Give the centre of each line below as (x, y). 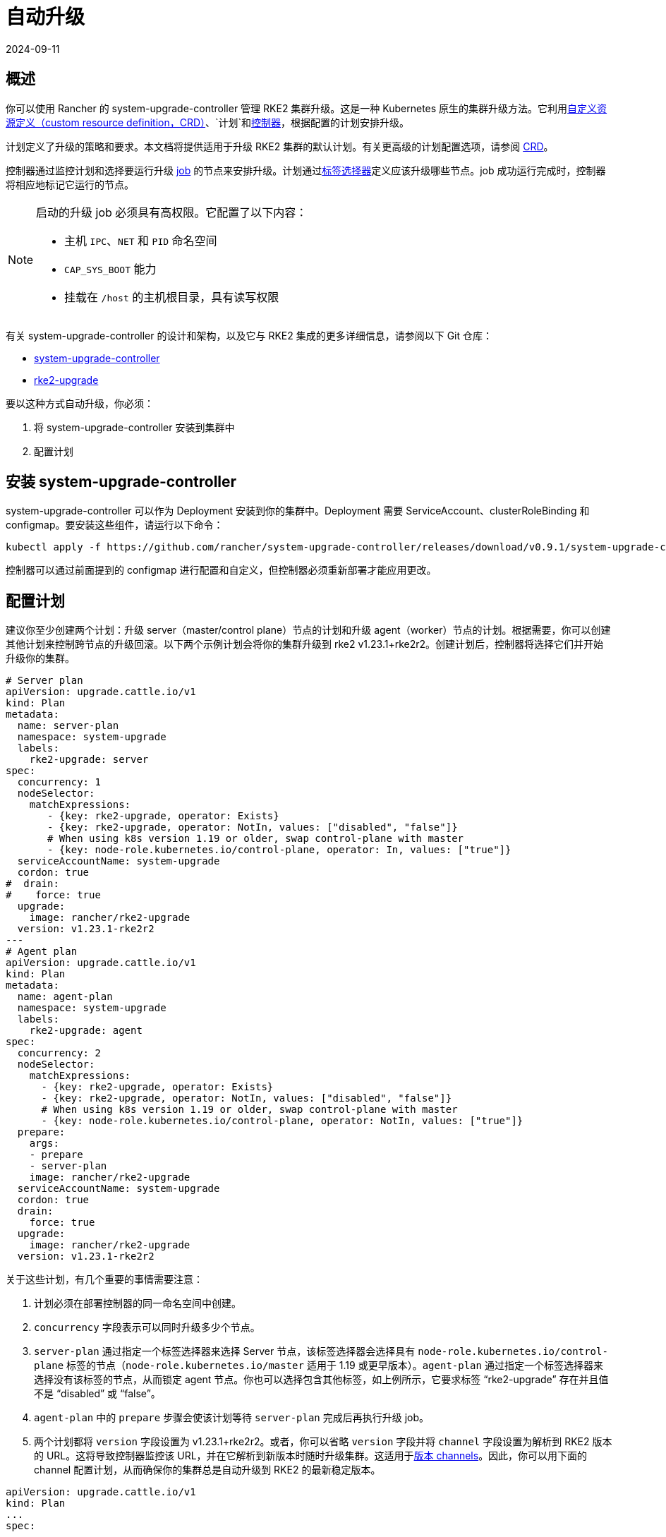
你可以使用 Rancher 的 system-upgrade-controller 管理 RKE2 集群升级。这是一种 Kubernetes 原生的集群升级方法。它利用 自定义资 (307, 108)
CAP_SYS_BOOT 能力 (110, 269)
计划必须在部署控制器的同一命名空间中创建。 (138, 1303)
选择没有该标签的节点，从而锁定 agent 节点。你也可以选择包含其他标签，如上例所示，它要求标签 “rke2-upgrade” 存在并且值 (321, 1380)
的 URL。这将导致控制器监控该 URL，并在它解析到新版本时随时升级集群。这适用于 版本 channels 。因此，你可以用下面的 (311, 1456)
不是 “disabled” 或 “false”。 (97, 1394)
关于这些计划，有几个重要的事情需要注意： (104, 1279)
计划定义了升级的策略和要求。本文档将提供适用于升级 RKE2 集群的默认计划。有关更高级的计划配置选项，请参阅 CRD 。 (280, 146)
